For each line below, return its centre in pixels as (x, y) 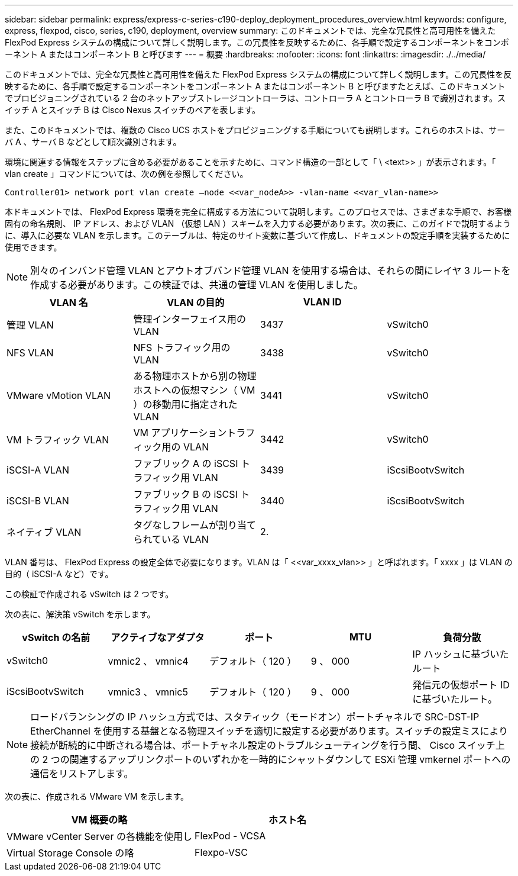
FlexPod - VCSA (230, 836)
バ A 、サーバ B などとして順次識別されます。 (93, 142)
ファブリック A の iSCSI (186, 463)
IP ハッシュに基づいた (461, 654)
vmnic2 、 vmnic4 (148, 661)
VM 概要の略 (99, 820)
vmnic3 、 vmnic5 (148, 692)
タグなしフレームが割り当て (195, 525)
